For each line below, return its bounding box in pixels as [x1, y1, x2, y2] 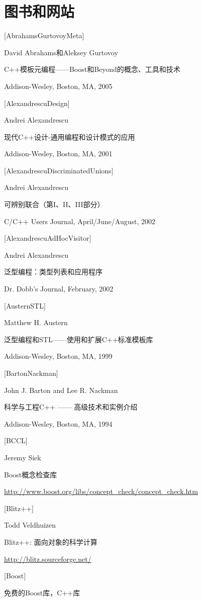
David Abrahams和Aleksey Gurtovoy [4, 47, 118, 57]
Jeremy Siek [4, 452, 41, 462]
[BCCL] [4, 435, 28, 446]
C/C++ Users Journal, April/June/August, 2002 [4, 216, 155, 226]
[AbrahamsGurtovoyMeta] [4, 30, 84, 41]
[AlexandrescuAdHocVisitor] [4, 233, 91, 243]
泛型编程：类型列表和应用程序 [4, 266, 103, 277]
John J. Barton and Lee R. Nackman [4, 384, 118, 395]
